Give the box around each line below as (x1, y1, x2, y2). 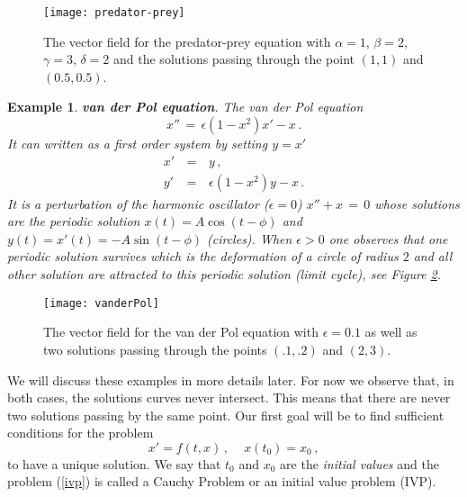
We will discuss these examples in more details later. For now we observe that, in (7, 370, 454, 389)
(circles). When (207, 229, 292, 248)
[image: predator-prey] (43, 6, 185, 19)
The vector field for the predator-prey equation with (43, 32, 331, 50)
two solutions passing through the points (43, 339, 267, 358)
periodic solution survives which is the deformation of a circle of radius (7, 247, 399, 266)
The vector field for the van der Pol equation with (43, 322, 319, 341)
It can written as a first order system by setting (7, 134, 268, 153)
